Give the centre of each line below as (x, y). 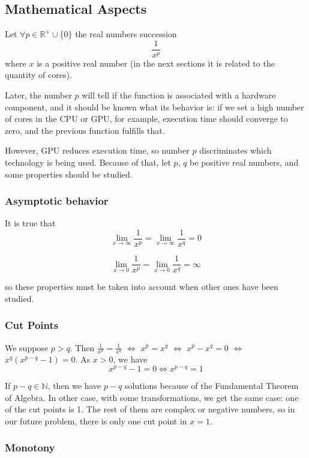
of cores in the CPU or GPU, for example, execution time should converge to (146, 119)
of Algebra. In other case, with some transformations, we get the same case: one (152, 397)
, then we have (74, 386)
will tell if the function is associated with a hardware (179, 95)
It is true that (30, 223)
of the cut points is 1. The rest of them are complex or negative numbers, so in (150, 409)
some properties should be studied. (69, 174)
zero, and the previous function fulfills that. (85, 130)
